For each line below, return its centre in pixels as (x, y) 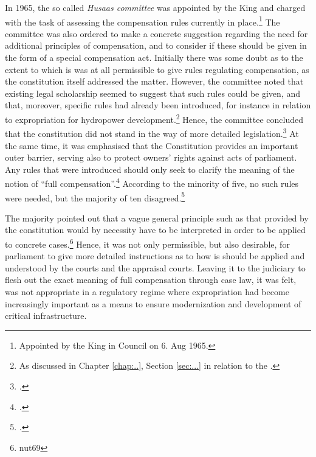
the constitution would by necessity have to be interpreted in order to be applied (155, 230)
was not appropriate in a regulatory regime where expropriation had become (147, 291)
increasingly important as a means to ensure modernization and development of (153, 303)
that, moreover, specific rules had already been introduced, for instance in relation (158, 105)
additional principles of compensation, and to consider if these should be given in (156, 45)
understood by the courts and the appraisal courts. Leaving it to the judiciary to (155, 267)
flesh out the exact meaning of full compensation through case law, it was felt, (151, 280)
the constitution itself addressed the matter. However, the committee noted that (154, 81)
